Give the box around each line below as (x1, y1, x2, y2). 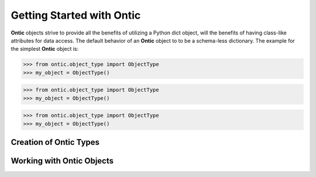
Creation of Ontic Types (11, 137, 99, 147)
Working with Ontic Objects (11, 156, 114, 166)
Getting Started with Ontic (11, 9, 141, 22)
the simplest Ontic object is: (11, 46, 79, 53)
